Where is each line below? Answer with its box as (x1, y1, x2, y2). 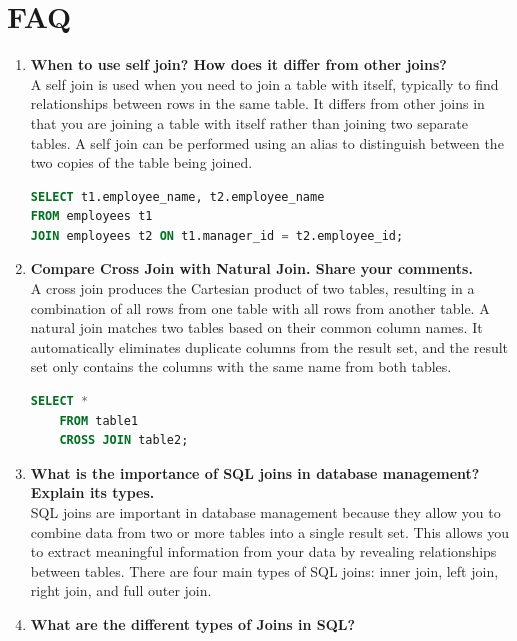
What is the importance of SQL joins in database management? (30, 462, 480, 483)
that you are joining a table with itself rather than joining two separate (30, 112, 468, 133)
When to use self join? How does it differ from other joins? (30, 54, 447, 75)
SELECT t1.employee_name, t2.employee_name (30, 189, 325, 204)
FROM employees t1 (30, 209, 153, 224)
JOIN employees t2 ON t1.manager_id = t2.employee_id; (30, 228, 404, 243)
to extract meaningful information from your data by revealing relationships (30, 541, 497, 562)
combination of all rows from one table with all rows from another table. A (30, 297, 490, 318)
